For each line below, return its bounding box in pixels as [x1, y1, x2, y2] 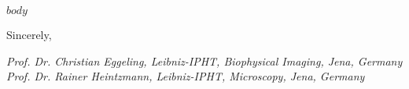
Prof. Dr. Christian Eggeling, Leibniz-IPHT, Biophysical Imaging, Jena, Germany [6, 52, 403, 69]
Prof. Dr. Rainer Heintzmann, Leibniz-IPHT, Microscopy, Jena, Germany [6, 68, 365, 84]
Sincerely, [6, 27, 52, 42]
